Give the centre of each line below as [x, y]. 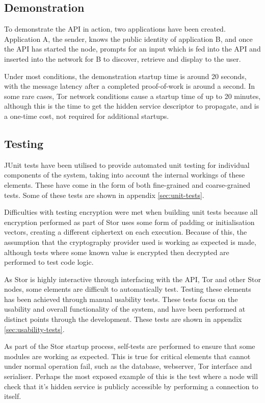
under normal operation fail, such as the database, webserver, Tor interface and [128, 366]
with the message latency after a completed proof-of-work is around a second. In [129, 86]
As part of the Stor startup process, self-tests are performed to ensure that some [130, 346]
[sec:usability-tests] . [34, 329]
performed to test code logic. [49, 262]
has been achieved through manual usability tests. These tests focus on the [121, 299]
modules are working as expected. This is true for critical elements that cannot [127, 356]
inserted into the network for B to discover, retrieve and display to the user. [123, 58]
